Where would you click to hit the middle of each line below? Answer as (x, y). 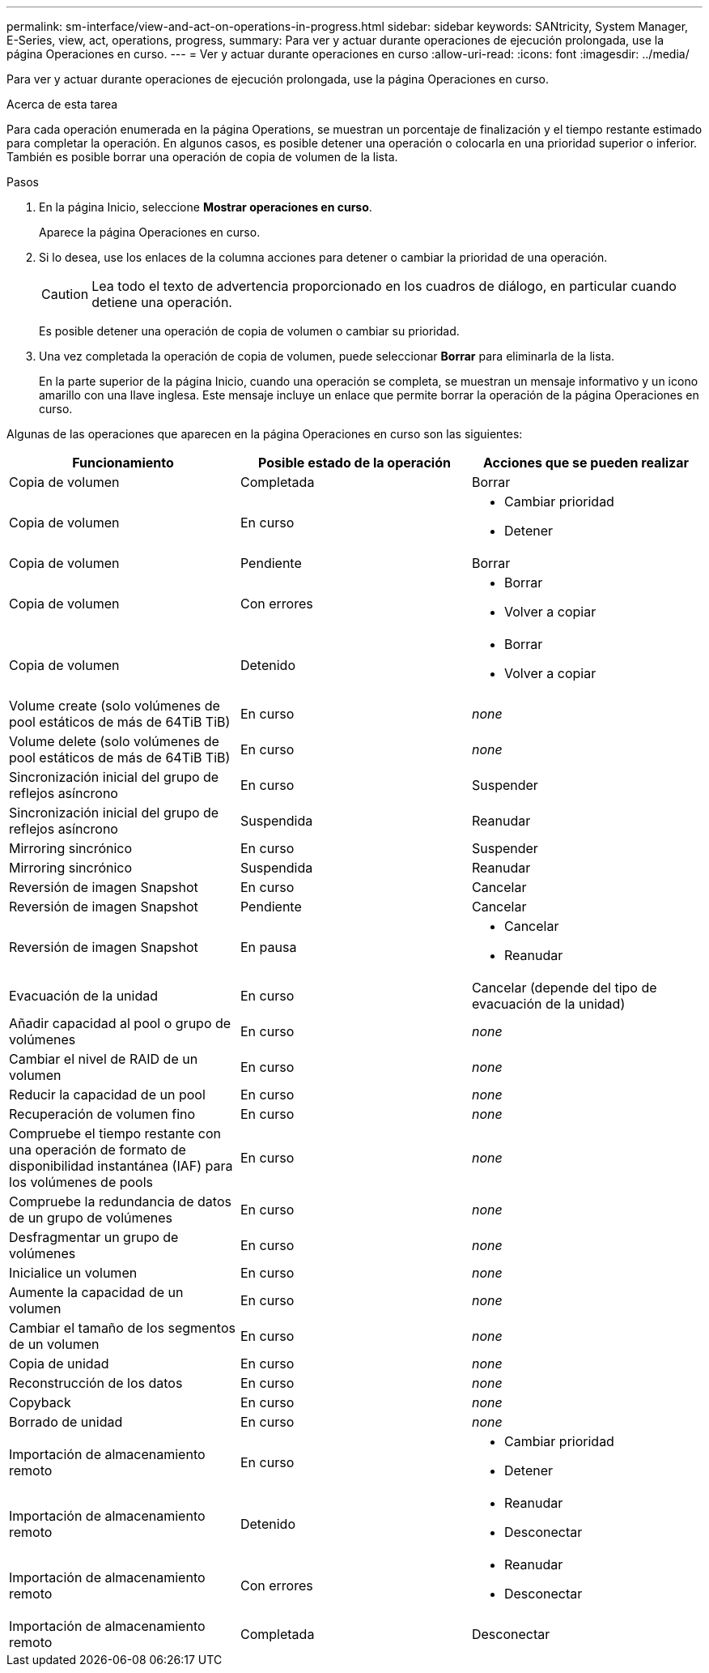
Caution (65, 294)
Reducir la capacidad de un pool (107, 1095)
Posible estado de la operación (354, 463)
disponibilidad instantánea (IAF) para (121, 1166)
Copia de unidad (59, 1364)
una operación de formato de (98, 1150)
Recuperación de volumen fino (102, 1114)
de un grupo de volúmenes (91, 1218)
